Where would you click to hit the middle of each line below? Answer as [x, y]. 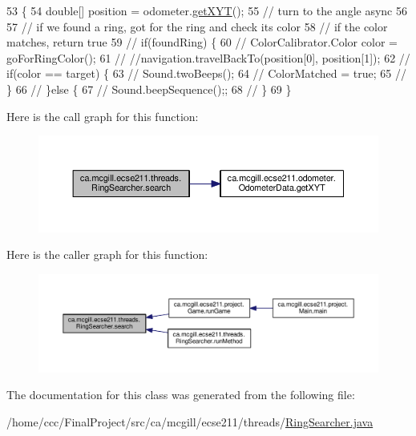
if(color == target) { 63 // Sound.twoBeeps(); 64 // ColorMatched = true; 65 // [206, 73]
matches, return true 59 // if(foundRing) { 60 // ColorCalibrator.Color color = [202, 42]
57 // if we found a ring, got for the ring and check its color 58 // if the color [197, 26]
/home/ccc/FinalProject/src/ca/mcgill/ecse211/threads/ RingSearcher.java [190, 421]
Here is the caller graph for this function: [107, 254]
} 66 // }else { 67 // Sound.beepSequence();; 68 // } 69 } [149, 89]
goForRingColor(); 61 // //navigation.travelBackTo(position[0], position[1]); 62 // [208, 57]
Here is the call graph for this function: [103, 116]
